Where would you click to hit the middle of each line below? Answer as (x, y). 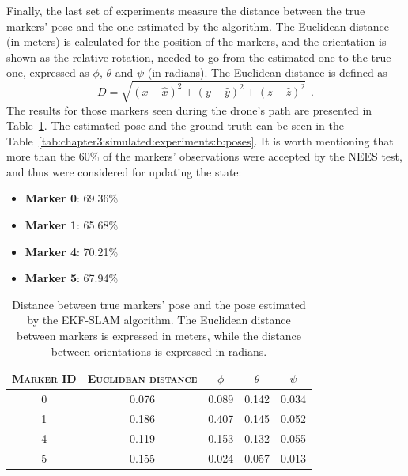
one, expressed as (48, 72)
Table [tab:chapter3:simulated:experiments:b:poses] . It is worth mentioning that (200, 140)
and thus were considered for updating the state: (124, 171)
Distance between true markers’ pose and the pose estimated (159, 304)
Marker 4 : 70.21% (72, 251)
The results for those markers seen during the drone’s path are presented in (189, 110)
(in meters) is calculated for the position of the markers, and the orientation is (196, 42)
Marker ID (44, 378)
